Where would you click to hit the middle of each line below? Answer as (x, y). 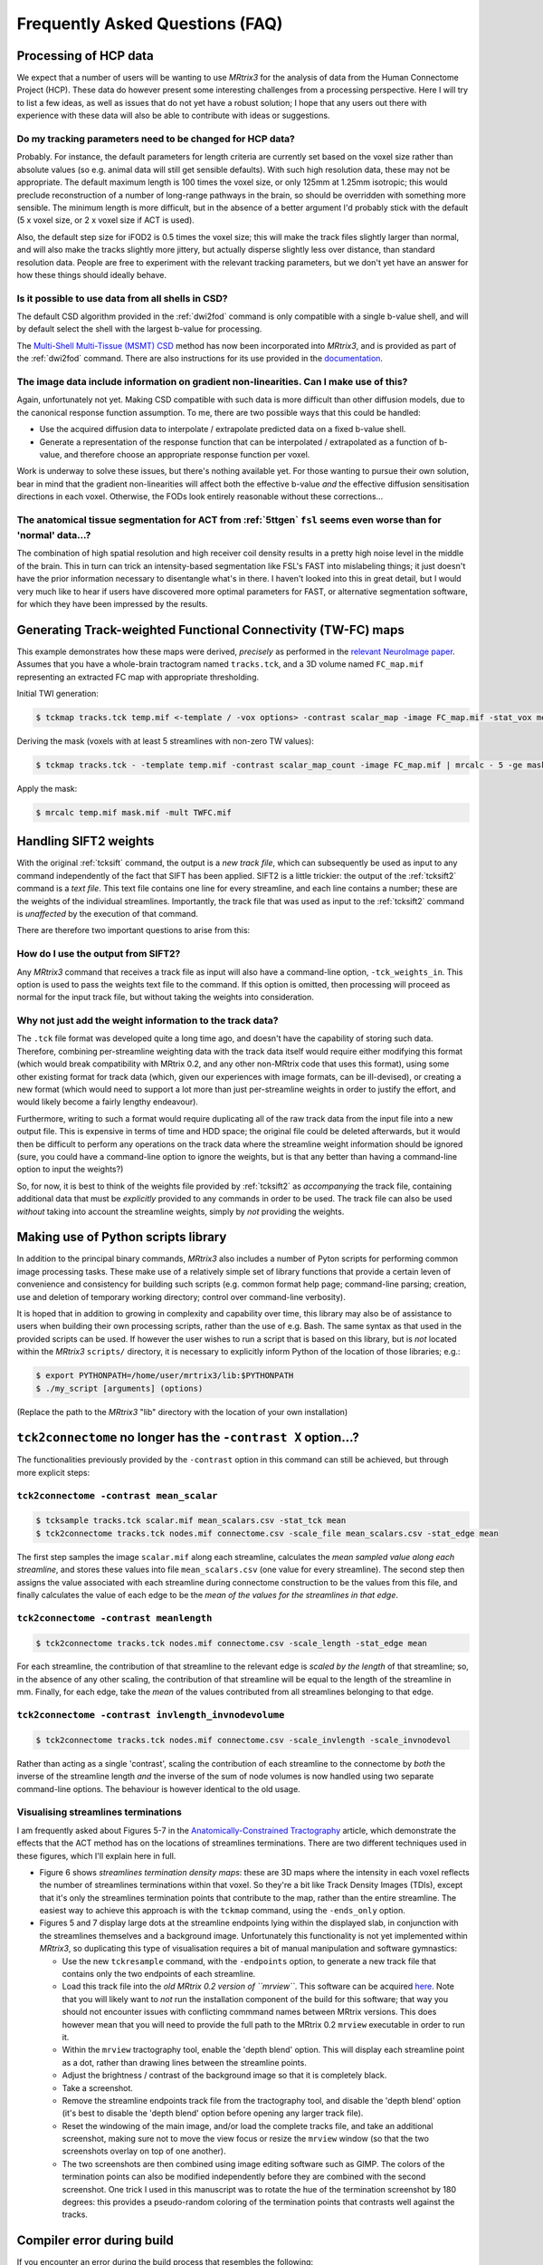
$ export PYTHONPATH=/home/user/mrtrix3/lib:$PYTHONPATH (165, 1376)
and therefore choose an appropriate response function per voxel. (187, 454)
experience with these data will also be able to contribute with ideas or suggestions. (173, 116)
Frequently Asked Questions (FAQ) (150, 24)
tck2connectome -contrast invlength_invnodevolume (151, 1715)
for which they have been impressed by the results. (112, 603)
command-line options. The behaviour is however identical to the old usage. (158, 1788)
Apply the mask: (47, 788)
